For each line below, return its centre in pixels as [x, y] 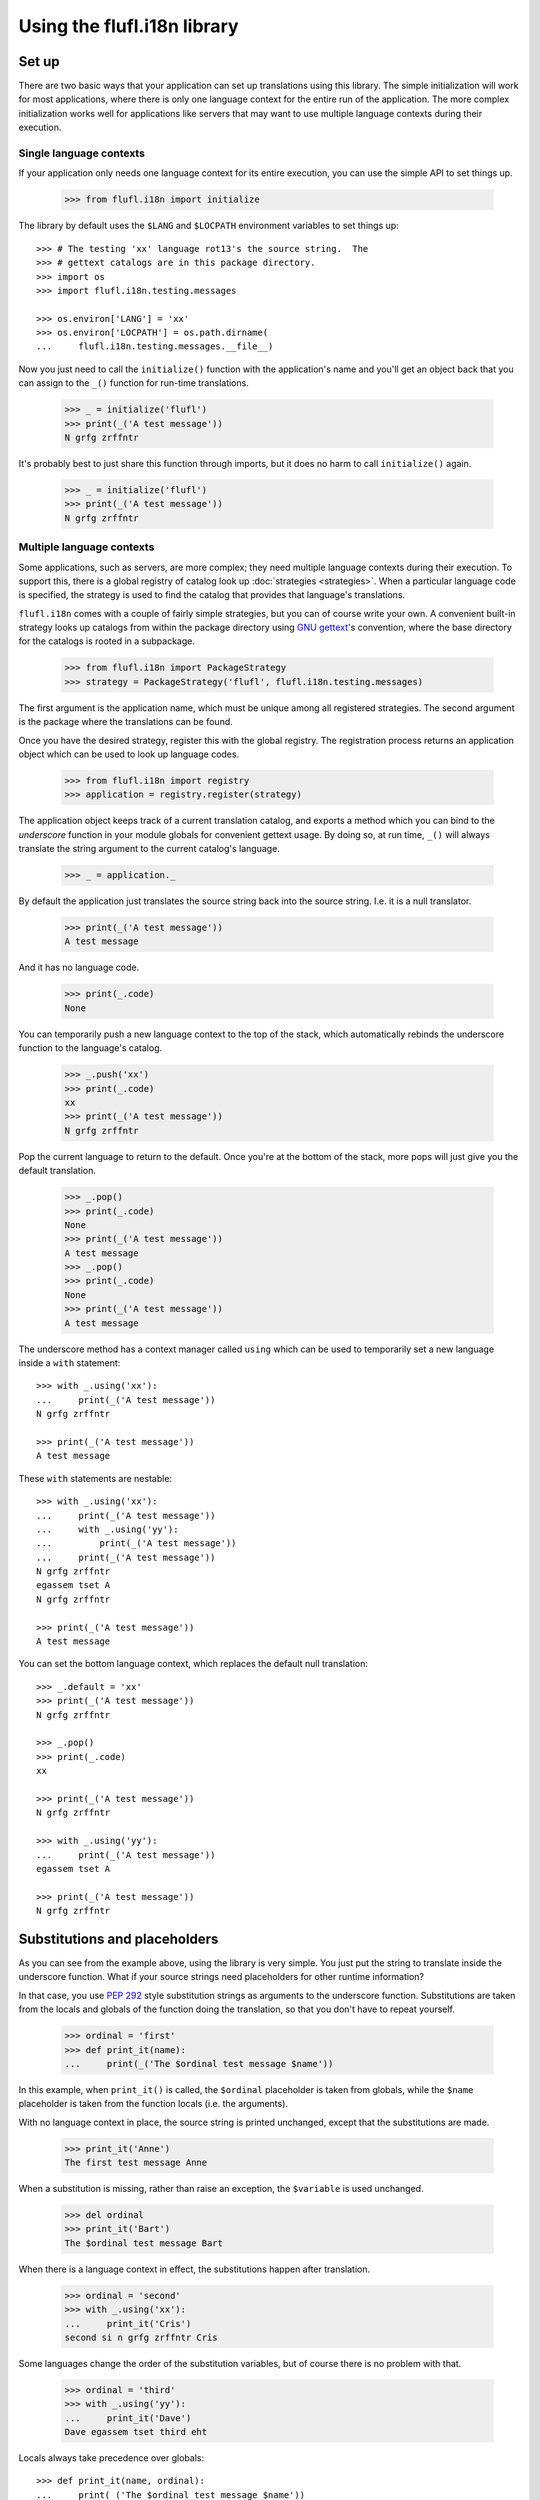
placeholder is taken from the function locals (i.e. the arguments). [153, 2104]
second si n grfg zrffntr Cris [141, 2337]
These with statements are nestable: [95, 1478]
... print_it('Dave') [128, 2418]
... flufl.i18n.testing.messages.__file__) [155, 346]
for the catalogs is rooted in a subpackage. [106, 641]
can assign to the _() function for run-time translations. [133, 383]
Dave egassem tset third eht [136, 2432]
